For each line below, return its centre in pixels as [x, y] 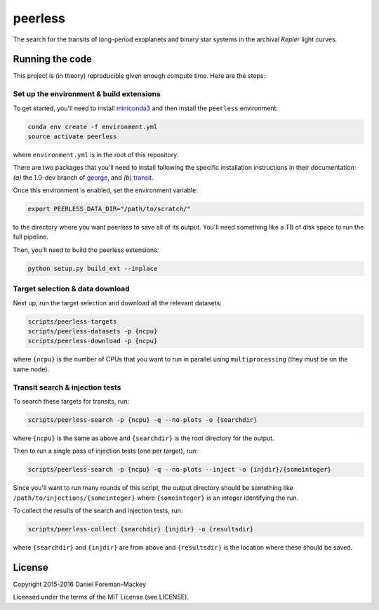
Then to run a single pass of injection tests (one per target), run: [105, 451]
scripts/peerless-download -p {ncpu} [93, 341]
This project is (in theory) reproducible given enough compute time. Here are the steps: [139, 76]
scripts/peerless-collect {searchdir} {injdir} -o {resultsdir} [141, 529]
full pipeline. [31, 237]
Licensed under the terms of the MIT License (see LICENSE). [101, 597]
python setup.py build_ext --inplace [93, 268]
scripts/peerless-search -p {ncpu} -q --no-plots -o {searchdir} [142, 420]
